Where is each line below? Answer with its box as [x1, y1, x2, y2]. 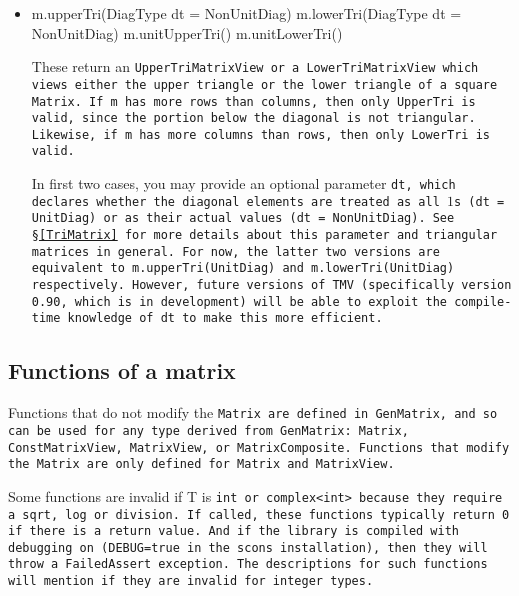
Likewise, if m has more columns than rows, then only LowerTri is [31, 127, 491, 142]
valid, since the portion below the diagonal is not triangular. [31, 111, 476, 126]
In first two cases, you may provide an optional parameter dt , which [31, 173, 456, 194]
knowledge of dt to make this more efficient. [67, 311, 383, 326]
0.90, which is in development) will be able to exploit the [31, 294, 448, 309]
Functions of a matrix [8, 355, 236, 386]
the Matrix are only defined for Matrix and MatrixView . [8, 457, 395, 472]
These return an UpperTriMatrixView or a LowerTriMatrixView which [31, 56, 479, 77]
